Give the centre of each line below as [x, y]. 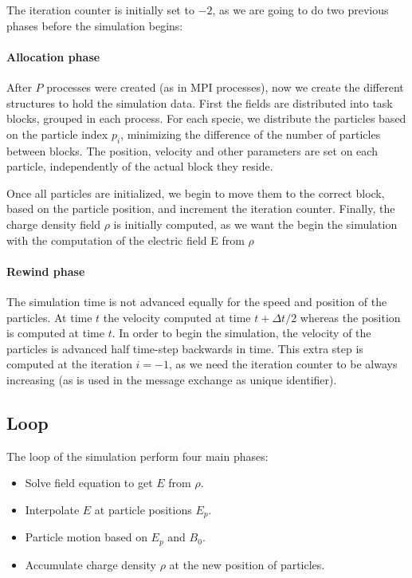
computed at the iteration [69, 364]
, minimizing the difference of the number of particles [251, 134]
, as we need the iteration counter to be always [283, 364]
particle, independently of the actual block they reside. [140, 166]
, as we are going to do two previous [300, 10]
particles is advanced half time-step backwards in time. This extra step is [185, 348]
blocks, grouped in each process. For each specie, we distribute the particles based [206, 118]
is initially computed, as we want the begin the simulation [255, 224]
